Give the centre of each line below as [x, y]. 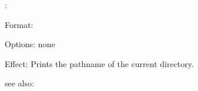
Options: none [30, 44]
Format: [19, 24]
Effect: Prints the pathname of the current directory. [99, 63]
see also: [19, 83]
